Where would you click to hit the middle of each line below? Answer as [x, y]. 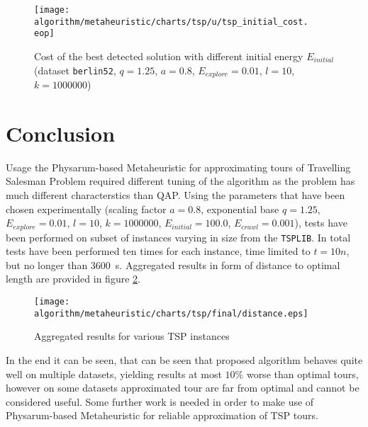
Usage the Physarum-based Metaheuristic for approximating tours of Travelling [178, 167]
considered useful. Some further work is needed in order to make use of [160, 401]
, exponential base [240, 209]
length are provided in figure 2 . [73, 279]
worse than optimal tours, [302, 374]
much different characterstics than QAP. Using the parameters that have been [175, 194]
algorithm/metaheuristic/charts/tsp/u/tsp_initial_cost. [171, 22]
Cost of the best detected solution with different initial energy [169, 56]
